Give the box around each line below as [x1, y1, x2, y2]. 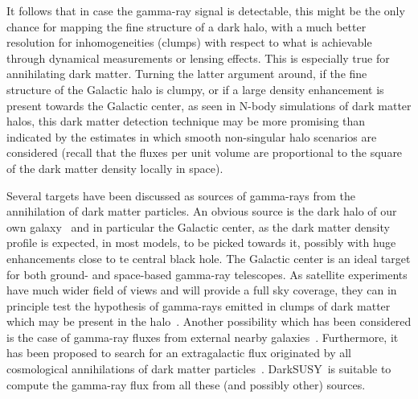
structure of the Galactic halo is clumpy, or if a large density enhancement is [6, 80, 384, 97]
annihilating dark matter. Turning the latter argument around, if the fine [6, 65, 367, 82]
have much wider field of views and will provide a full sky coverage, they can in [6, 282, 397, 298]
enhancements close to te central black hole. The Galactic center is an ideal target [6, 249, 411, 266]
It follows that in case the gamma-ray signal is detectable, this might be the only [6, 2, 405, 19]
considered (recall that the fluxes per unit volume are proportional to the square [6, 144, 403, 161]
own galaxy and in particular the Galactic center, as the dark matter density [6, 218, 390, 235]
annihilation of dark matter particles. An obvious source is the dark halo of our [6, 203, 397, 220]
